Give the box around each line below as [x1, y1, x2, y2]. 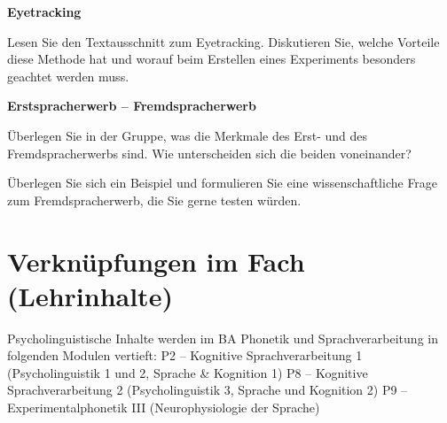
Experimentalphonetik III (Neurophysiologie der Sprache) [7, 398, 320, 417]
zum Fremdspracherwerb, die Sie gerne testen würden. [7, 190, 302, 209]
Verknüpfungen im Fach [7, 242, 305, 279]
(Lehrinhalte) [7, 277, 173, 313]
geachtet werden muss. [7, 66, 129, 85]
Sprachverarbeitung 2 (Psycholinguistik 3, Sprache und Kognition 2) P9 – [7, 381, 408, 399]
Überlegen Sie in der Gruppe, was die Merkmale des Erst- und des [7, 126, 368, 144]
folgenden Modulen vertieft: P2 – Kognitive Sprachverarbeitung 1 [7, 346, 363, 365]
